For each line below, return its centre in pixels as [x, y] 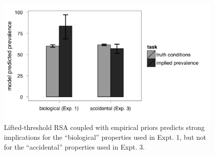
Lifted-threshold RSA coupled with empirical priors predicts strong [104, 127]
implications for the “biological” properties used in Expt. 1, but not [105, 137]
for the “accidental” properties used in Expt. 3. [75, 146]
